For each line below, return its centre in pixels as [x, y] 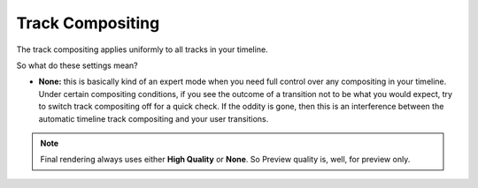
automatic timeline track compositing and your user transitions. [154, 118]
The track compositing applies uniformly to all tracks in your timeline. [143, 49]
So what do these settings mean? [77, 65]
